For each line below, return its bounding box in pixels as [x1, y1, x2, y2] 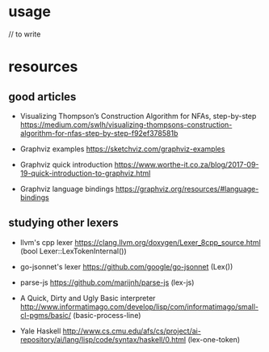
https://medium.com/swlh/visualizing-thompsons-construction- [19, 120, 233, 129]
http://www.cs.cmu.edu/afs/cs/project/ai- [62, 326, 202, 336]
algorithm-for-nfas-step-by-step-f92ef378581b [19, 128, 179, 138]
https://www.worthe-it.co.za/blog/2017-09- [114, 159, 259, 169]
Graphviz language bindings [19, 184, 115, 193]
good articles [8, 90, 77, 104]
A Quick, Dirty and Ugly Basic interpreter [19, 293, 156, 303]
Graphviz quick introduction [19, 159, 113, 169]
